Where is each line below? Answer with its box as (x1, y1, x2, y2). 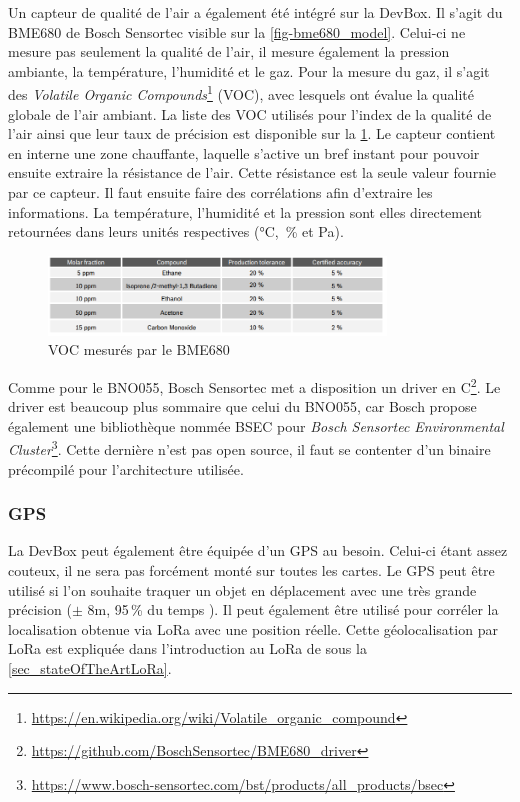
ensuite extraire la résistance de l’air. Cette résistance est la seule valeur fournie (8, 162, 497, 183)
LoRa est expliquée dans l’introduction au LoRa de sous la (8, 638, 367, 659)
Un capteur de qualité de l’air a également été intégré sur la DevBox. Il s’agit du (8, 2, 503, 22)
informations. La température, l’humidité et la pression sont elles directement (8, 201, 483, 222)
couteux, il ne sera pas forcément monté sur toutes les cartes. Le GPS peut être (8, 559, 495, 580)
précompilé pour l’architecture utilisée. (8, 458, 244, 479)
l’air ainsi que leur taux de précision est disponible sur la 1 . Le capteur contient (8, 123, 496, 144)
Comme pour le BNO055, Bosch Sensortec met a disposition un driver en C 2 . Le (8, 373, 501, 397)
